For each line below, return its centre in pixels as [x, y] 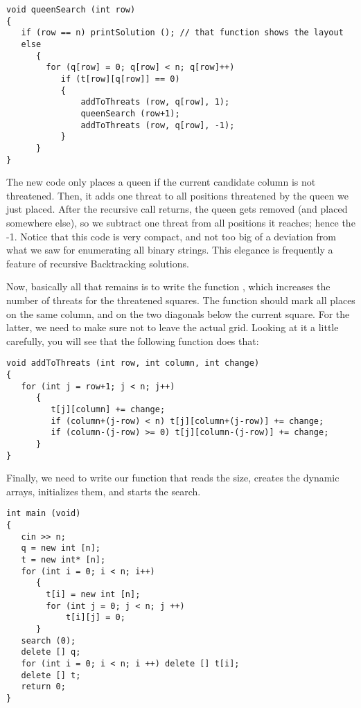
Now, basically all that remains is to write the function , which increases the [168, 286]
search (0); [49, 640]
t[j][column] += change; [108, 409]
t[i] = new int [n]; [93, 594]
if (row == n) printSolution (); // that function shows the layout [182, 33]
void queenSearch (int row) [71, 10]
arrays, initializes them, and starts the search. [104, 491]
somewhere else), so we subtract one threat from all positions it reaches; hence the [181, 222]
